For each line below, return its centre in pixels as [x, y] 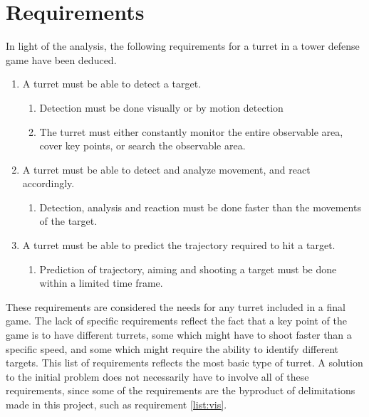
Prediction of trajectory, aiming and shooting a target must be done [188, 269]
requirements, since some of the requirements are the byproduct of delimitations [181, 390]
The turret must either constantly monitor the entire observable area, [191, 131]
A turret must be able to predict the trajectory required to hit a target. [179, 245]
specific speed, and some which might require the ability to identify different [172, 348]
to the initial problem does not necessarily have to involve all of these [157, 376]
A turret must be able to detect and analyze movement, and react [166, 169]
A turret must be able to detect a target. [112, 84]
